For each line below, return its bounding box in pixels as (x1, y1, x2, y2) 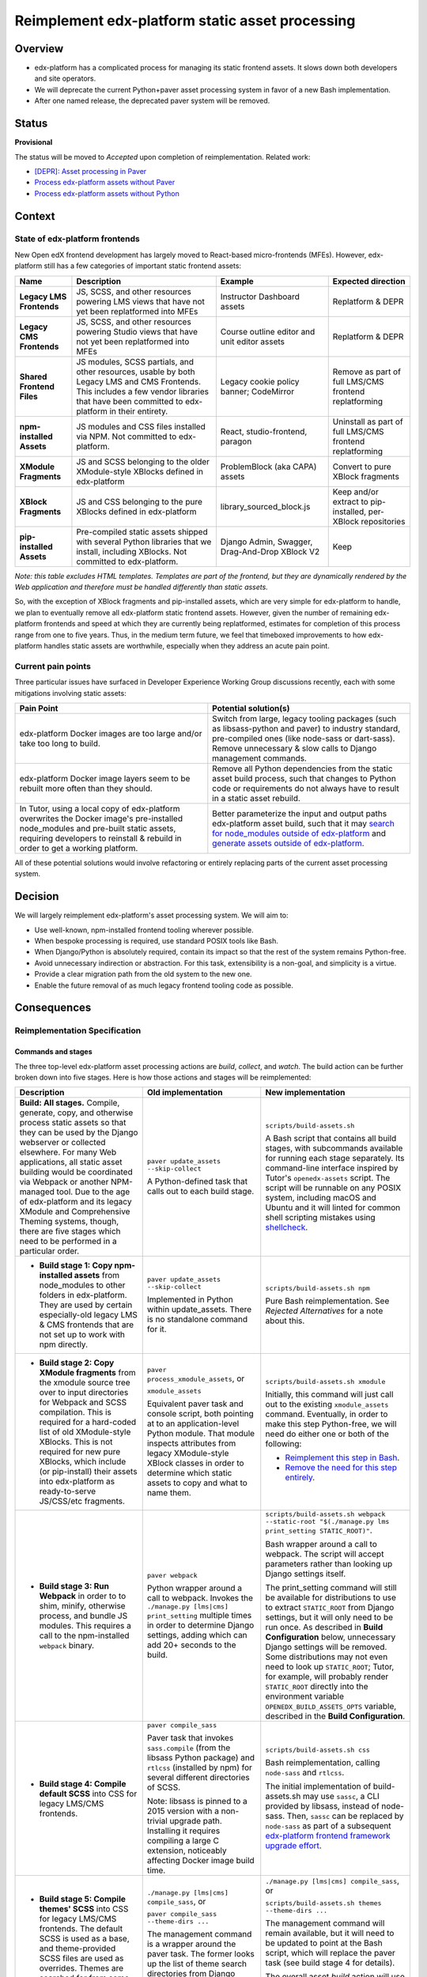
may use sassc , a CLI (302, 1791, 380, 1802)
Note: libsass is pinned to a (146, 1796, 248, 1807)
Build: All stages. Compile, (19, 1098, 120, 1109)
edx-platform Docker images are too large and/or (19, 728, 202, 739)
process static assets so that (19, 1117, 127, 1128)
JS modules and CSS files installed (76, 421, 206, 432)
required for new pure (39, 1446, 121, 1457)
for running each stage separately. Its (265, 1152, 405, 1163)
